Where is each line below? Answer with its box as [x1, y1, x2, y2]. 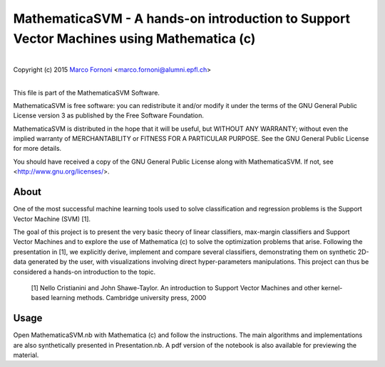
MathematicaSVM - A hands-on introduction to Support [13, 11, 351, 26]
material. [13, 351, 39, 359]
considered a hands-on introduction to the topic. [13, 267, 156, 276]
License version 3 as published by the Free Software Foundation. [13, 111, 205, 120]
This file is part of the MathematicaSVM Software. [13, 88, 160, 97]
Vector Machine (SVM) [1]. [13, 214, 91, 223]
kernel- [321, 283, 343, 292]
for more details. [13, 144, 62, 153]
